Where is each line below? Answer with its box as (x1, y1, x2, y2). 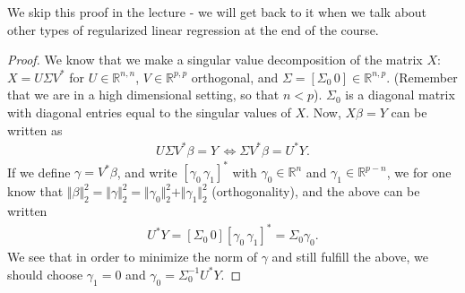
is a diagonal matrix (345, 85, 455, 104)
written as (7, 120, 63, 139)
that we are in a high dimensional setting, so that (7, 85, 280, 104)
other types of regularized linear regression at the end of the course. (7, 20, 379, 39)
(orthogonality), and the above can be (211, 182, 420, 201)
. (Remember (386, 67, 458, 86)
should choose (7, 264, 83, 283)
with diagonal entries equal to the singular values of (7, 102, 291, 121)
